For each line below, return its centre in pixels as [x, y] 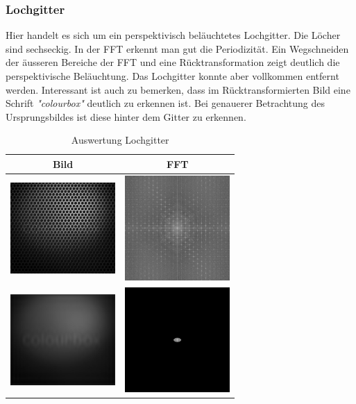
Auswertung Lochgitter [120, 140]
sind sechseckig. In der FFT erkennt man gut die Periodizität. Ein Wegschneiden [177, 48]
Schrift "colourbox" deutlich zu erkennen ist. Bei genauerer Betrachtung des [165, 103]
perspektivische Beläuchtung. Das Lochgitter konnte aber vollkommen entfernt [172, 76]
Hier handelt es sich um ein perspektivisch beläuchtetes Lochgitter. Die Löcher [173, 35]
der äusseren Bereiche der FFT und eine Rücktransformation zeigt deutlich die [173, 62]
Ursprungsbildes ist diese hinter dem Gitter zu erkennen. [126, 116]
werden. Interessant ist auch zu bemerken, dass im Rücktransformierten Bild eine [178, 89]
